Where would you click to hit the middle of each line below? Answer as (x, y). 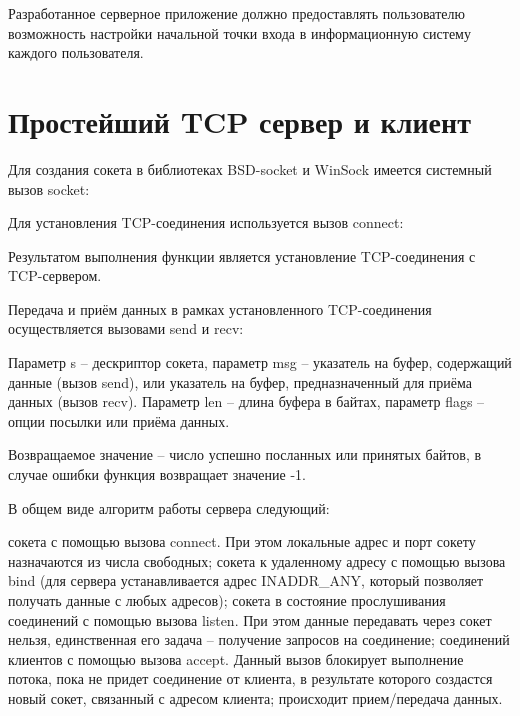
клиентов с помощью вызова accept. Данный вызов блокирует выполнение (236, 658)
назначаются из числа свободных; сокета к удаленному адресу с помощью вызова (257, 560)
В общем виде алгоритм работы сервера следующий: (169, 507)
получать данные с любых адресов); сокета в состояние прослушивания (227, 600)
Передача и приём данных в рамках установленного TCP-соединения (220, 308)
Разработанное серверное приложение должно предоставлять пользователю (236, 13)
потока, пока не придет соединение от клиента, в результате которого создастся (250, 678)
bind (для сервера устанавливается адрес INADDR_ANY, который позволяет (246, 580)
